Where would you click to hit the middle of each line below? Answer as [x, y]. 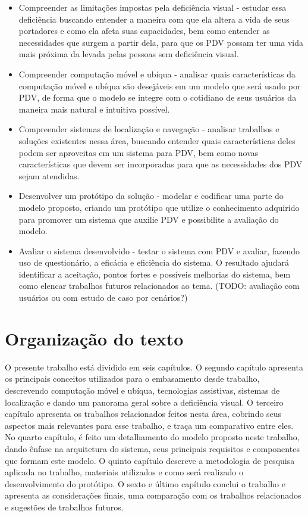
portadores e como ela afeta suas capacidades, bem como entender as [144, 31]
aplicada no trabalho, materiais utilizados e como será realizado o [124, 472]
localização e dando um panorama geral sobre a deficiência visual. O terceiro [144, 402]
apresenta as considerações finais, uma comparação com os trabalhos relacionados [153, 495]
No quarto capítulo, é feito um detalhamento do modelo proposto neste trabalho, [152, 437]
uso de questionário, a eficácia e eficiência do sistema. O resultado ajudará [154, 262]
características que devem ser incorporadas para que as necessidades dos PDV [161, 164]
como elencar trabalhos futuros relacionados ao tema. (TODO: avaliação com [159, 286]
